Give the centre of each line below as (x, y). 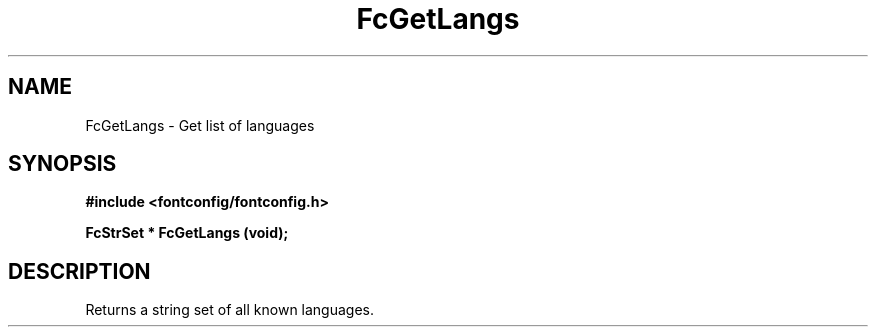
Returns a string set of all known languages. (230, 310)
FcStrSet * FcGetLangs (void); (187, 233)
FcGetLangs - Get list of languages (200, 125)
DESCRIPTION (79, 271)
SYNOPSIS (62, 164)
